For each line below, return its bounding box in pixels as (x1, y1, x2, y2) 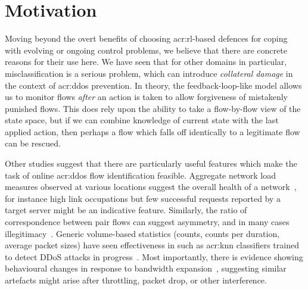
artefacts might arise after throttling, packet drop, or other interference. (5, 274, 267, 286)
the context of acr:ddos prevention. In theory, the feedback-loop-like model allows (5, 79, 302, 91)
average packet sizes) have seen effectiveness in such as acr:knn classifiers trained (5, 239, 299, 251)
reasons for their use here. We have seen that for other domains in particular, (5, 55, 287, 68)
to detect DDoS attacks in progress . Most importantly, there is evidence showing (5, 250, 303, 263)
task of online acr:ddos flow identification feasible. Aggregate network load (5, 169, 276, 181)
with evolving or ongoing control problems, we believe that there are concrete (5, 43, 287, 56)
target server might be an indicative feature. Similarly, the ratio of (5, 204, 247, 216)
